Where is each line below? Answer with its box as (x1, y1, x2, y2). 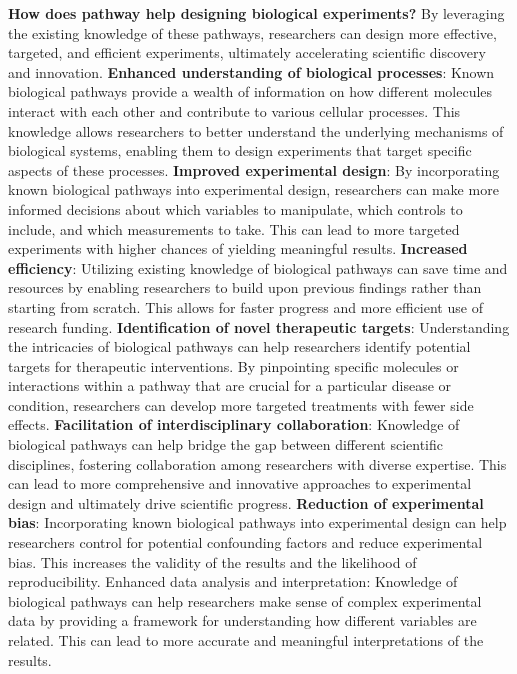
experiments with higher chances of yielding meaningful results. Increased (8, 238, 468, 259)
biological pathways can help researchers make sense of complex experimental (8, 590, 482, 611)
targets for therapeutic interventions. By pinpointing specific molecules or (8, 355, 459, 376)
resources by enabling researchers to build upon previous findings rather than (8, 277, 482, 298)
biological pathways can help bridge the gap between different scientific (8, 434, 443, 455)
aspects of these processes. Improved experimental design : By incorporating (8, 159, 500, 180)
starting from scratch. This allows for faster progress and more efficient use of (8, 296, 483, 317)
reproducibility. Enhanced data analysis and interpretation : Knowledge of (8, 571, 458, 592)
